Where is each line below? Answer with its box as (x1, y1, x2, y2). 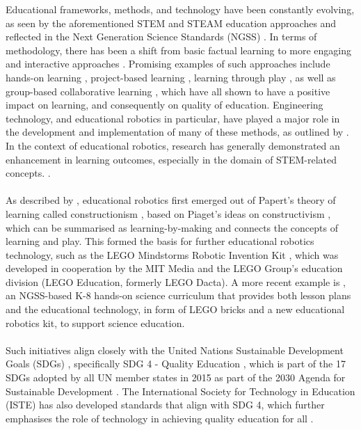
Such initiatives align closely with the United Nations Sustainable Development (6, 342, 344, 357)
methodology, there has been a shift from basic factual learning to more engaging (6, 42, 352, 57)
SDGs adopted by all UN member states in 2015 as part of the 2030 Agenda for (6, 370, 346, 385)
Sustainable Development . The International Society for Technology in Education (6, 383, 355, 398)
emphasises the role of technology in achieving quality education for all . (6, 411, 314, 425)
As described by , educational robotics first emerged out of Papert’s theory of (6, 193, 336, 207)
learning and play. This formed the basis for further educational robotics (6, 234, 314, 248)
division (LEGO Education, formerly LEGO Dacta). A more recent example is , (6, 274, 346, 289)
